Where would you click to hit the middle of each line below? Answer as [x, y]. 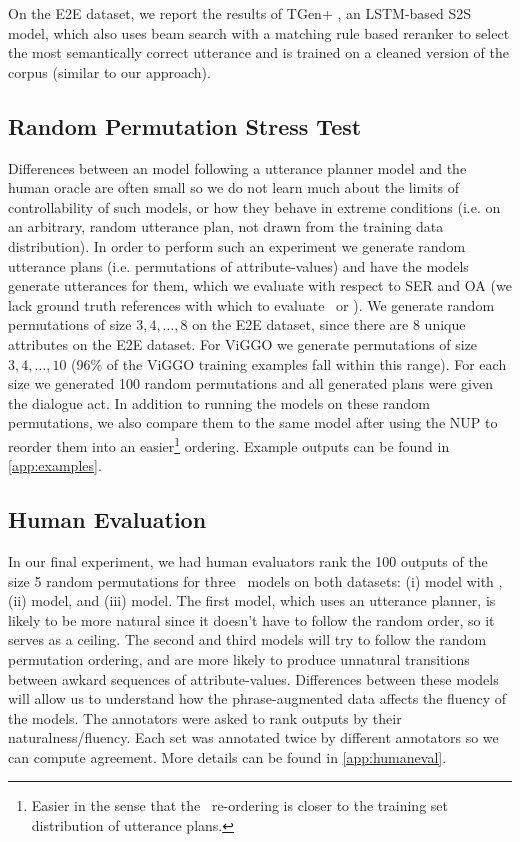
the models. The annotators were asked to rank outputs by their [205, 717]
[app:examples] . [55, 465]
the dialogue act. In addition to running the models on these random [219, 402]
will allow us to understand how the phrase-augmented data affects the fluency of [257, 698]
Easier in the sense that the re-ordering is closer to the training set [239, 805]
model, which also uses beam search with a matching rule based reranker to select [259, 32]
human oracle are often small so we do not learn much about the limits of [234, 187]
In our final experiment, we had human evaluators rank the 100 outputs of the [248, 560]
